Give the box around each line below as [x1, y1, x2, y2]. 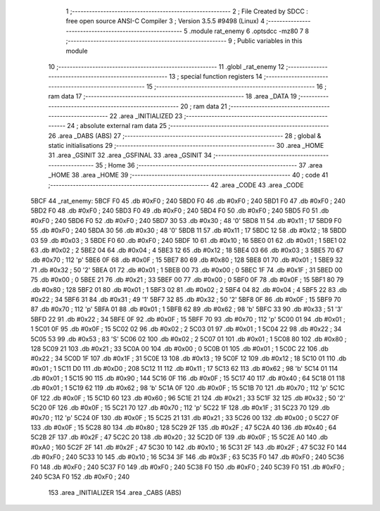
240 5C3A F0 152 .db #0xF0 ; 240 [30, 472, 130, 481]
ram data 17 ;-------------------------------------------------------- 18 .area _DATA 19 [48, 92, 297, 101]
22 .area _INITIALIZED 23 [109, 111, 183, 120]
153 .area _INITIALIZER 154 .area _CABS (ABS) [48, 488, 182, 497]
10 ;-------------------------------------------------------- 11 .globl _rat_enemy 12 [48, 62, 285, 70]
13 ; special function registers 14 [169, 72, 263, 81]
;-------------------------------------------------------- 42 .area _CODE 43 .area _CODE [48, 180, 304, 189]
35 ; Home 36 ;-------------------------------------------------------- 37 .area [95, 160, 323, 169]
